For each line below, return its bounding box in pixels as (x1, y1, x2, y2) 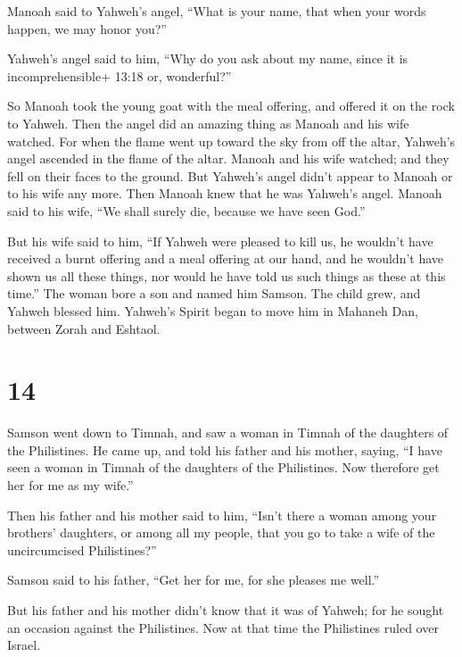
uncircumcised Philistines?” (7, 540, 157, 559)
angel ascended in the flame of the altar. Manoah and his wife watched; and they (7, 149, 450, 168)
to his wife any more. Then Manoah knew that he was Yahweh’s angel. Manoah (7, 184, 442, 203)
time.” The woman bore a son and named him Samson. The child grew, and (7, 284, 421, 303)
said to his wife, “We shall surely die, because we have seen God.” (7, 201, 366, 220)
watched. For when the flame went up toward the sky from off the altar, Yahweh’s (7, 131, 456, 150)
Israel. (7, 636, 41, 654)
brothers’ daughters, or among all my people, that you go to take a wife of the (7, 523, 435, 542)
